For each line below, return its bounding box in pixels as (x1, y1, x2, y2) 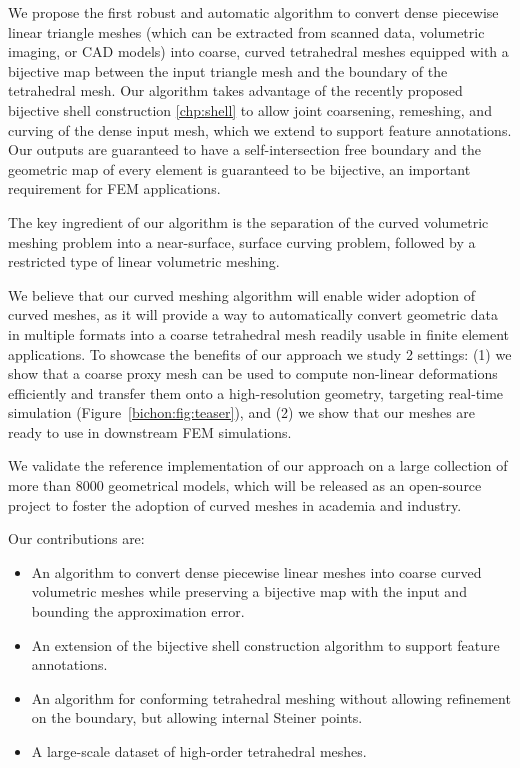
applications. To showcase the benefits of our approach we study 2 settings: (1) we (8, 343, 512, 364)
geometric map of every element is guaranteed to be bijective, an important (8, 158, 471, 179)
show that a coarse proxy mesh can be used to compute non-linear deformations (8, 363, 498, 384)
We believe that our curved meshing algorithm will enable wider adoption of (8, 284, 475, 305)
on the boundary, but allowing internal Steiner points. (31, 707, 363, 728)
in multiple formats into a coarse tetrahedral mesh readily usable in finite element (8, 323, 509, 344)
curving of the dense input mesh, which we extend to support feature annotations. (8, 119, 512, 140)
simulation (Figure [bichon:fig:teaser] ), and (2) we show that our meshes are (8, 402, 476, 423)
